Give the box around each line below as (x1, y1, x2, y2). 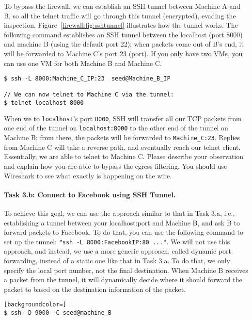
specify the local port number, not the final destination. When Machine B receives (4, 265, 248, 275)
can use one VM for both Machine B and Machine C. (4, 58, 162, 68)
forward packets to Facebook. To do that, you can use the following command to (4, 227, 243, 237)
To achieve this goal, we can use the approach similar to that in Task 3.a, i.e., (4, 208, 235, 218)
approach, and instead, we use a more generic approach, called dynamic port (4, 246, 231, 256)
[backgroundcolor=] (4, 301, 66, 308)
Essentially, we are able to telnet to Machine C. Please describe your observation (4, 151, 244, 161)
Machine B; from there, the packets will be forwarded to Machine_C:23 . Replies (4, 132, 240, 143)
